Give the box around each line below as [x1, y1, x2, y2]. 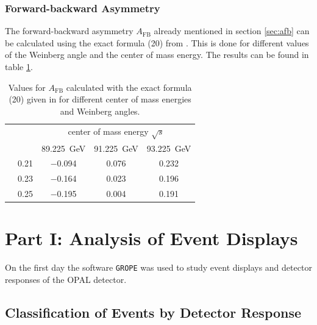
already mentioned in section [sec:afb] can [154, 24, 310, 37]
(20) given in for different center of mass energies [9, 93, 191, 105]
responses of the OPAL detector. [5, 273, 127, 286]
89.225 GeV [41, 141, 86, 154]
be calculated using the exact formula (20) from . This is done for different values [5, 36, 309, 49]
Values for [8, 80, 46, 93]
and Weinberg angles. [60, 104, 140, 117]
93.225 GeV [146, 141, 191, 154]
